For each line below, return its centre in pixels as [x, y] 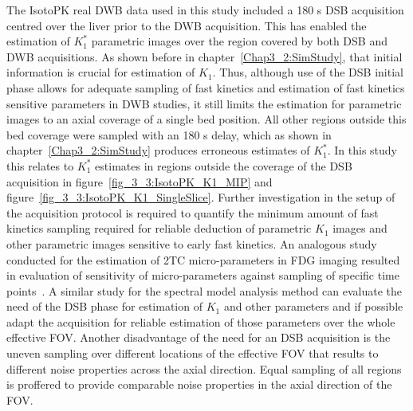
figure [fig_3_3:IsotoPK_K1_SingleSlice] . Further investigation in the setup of [201, 197]
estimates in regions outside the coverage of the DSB [224, 165]
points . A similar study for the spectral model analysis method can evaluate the [205, 290]
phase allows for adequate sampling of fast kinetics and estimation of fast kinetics [206, 87]
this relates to [40, 165]
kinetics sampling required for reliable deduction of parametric [159, 228]
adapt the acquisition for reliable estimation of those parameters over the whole [201, 321]
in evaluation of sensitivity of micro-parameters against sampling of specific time [203, 275]
